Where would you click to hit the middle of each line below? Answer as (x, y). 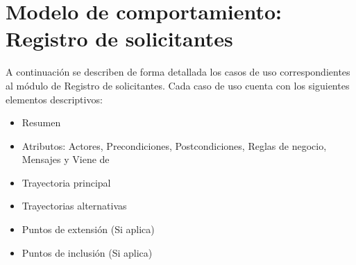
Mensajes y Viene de (66, 159)
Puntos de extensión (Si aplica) (88, 229)
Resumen (41, 122)
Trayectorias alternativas (74, 206)
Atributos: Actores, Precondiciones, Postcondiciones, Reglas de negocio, (174, 145)
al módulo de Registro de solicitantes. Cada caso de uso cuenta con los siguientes (178, 85)
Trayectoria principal (66, 182)
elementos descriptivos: (54, 99)
